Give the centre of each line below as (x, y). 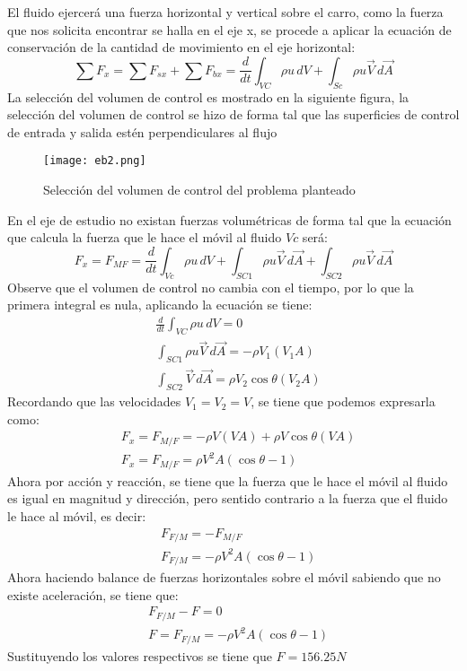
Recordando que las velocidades (94, 401)
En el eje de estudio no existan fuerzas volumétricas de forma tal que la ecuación (229, 219)
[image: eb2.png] (95, 161)
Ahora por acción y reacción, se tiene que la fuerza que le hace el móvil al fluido (228, 480)
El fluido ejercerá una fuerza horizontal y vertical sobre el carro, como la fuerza (225, 12)
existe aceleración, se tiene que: (93, 594)
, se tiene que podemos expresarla (343, 401)
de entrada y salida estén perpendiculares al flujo (142, 131)
